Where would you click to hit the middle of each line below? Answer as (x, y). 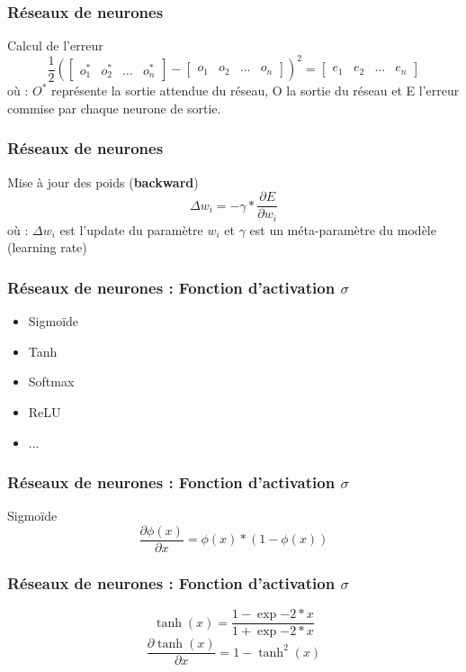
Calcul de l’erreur (55, 45)
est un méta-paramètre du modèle (343, 229)
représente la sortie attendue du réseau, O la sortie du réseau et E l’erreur (255, 91)
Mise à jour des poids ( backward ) (103, 182)
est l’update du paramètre (131, 229)
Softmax (51, 381)
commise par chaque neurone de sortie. (114, 108)
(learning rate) (47, 247)
